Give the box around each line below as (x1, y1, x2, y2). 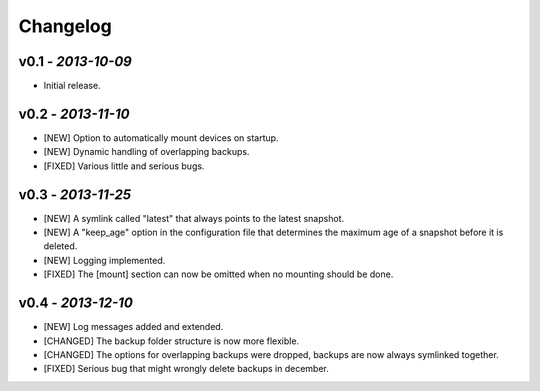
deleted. (43, 240, 78, 252)
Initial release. (43, 80, 101, 92)
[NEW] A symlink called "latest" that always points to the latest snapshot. (43, 212, 345, 224)
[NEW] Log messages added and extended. (43, 321, 224, 333)
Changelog (18, 15, 112, 37)
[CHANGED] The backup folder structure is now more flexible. (43, 335, 300, 347)
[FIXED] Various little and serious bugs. (43, 160, 205, 172)
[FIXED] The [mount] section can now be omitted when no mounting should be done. (43, 268, 394, 280)
